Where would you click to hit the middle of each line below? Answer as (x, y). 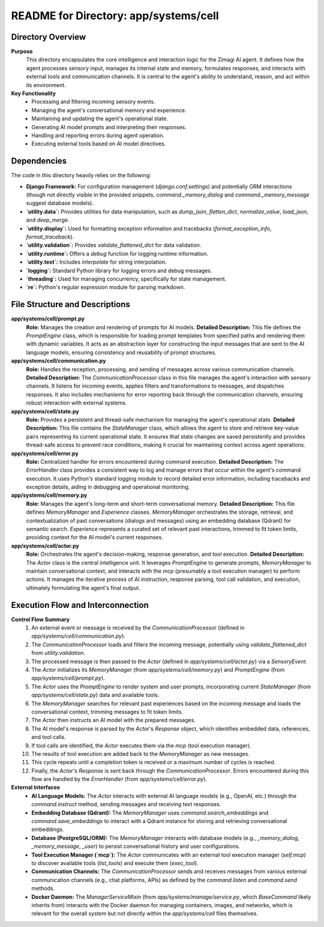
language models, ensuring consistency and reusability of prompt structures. (121, 352)
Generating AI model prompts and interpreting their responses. (109, 127)
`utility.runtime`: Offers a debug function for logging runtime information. (117, 254)
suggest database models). (60, 203)
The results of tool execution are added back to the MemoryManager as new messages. (141, 753)
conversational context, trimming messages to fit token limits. (107, 711)
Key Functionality (34, 94)
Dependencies (39, 161)
